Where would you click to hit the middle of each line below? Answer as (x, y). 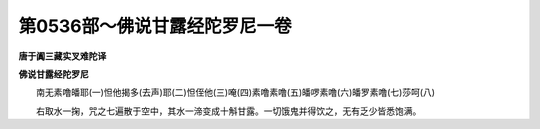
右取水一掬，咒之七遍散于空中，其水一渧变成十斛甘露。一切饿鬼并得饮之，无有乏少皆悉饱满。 (228, 111)
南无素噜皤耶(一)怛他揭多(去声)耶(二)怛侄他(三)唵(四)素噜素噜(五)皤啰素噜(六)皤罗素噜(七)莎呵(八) (235, 92)
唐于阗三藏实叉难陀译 (62, 56)
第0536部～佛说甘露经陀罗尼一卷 (155, 26)
